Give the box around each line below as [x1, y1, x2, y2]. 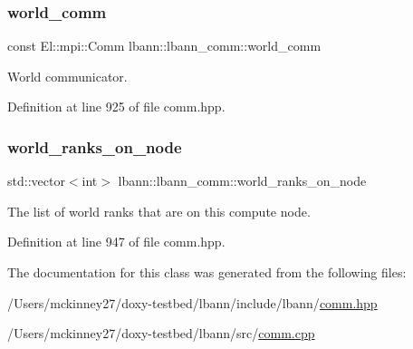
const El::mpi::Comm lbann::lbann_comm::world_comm [7, 36, 322, 55]
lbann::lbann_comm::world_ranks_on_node [118, 171, 367, 190]
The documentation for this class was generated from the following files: [7, 263, 407, 281]
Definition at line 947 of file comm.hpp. [7, 232, 226, 251]
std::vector [7, 171, 65, 190]
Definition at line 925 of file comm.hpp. [7, 97, 226, 116]
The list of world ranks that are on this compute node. [7, 201, 311, 220]
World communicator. [7, 66, 128, 85]
